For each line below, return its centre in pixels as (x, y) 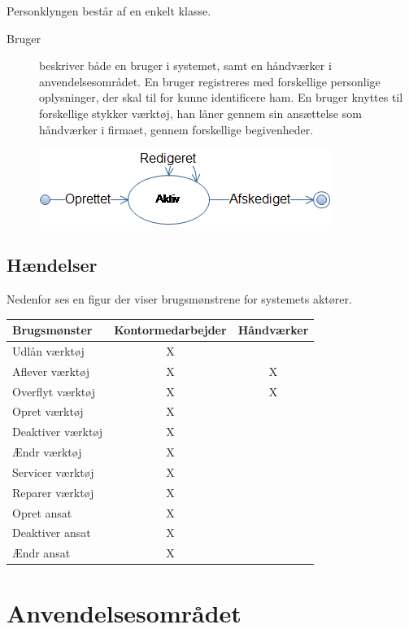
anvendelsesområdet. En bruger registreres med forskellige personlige (210, 81)
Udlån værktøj (48, 350)
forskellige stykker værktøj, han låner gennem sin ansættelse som (200, 113)
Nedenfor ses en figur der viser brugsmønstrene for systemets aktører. (179, 298)
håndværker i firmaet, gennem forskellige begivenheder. (176, 129)
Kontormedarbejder (170, 330)
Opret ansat (42, 512)
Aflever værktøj (51, 371)
